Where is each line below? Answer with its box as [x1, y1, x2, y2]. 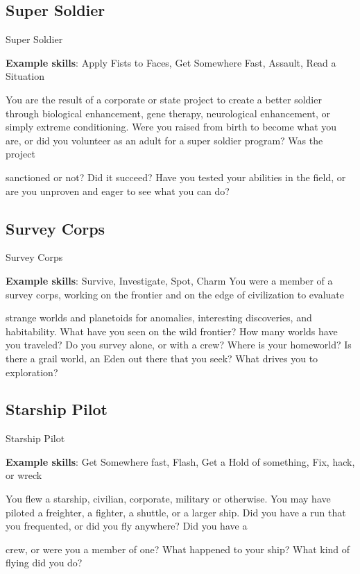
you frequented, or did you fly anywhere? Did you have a [6, 518, 248, 533]
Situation [6, 69, 45, 83]
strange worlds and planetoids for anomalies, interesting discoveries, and [6, 310, 312, 325]
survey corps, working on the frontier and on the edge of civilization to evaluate [6, 287, 345, 301]
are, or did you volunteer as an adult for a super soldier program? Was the [6, 133, 323, 147]
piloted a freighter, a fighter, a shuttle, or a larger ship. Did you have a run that [6, 505, 346, 519]
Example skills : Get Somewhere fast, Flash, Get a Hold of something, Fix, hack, [6, 454, 355, 469]
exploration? [6, 364, 58, 379]
